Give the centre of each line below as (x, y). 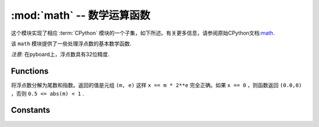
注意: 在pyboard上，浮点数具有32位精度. (60, 54)
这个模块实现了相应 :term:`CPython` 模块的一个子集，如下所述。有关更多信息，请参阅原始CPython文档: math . (143, 33)
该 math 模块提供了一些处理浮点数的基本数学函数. (71, 44)
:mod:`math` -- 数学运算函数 (81, 15)
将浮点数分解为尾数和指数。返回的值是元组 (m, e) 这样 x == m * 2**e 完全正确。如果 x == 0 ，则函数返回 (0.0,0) (157, 85)
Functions (30, 71)
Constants (30, 110)
